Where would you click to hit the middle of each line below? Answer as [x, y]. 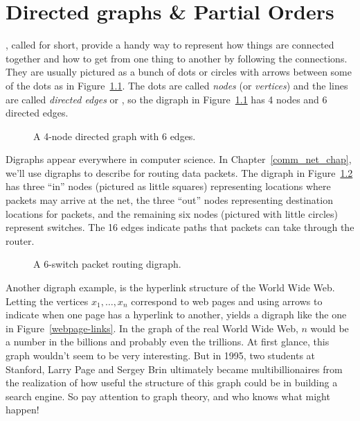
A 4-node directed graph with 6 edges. [115, 136]
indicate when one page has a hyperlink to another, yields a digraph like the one [176, 315]
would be [330, 328]
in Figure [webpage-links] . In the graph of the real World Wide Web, [152, 328]
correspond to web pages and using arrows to [227, 301]
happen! [22, 410]
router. [20, 240]
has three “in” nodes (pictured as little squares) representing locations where [168, 186]
